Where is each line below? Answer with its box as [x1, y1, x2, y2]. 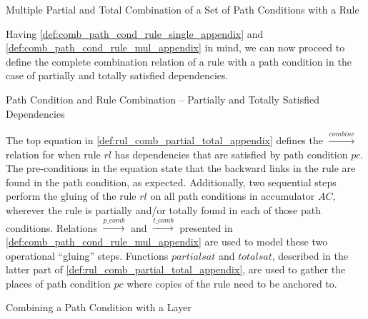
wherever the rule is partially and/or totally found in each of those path [6, 202, 321, 217]
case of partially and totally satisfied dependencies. [6, 68, 229, 83]
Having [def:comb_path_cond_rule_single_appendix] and [6, 26, 264, 41]
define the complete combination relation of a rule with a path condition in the [6, 54, 352, 69]
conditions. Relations [6, 220, 97, 235]
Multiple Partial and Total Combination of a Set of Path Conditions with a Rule [6, 2, 359, 16]
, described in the [272, 248, 348, 263]
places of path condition [6, 275, 111, 290]
